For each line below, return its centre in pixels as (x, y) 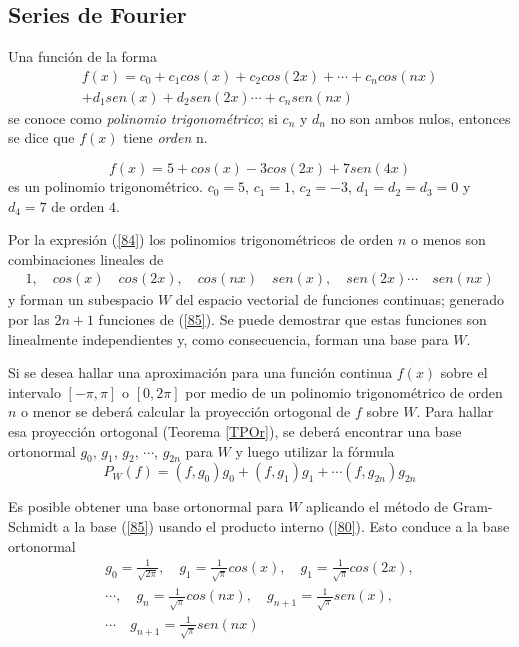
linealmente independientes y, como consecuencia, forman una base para (228, 338)
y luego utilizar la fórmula (315, 450)
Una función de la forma (83, 56)
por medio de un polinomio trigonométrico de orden (344, 391)
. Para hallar (455, 411)
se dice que (41, 137)
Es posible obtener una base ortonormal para (146, 506)
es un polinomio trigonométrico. (106, 186)
